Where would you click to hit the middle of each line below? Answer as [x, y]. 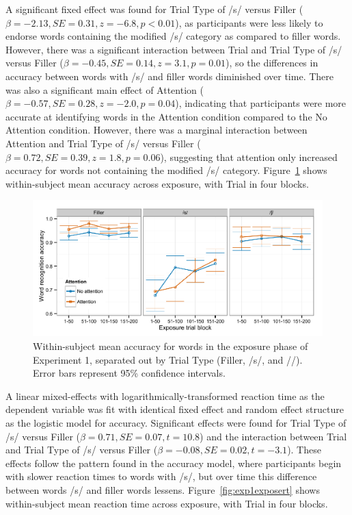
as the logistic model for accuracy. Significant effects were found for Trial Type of [176, 422]
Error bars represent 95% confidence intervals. [129, 373]
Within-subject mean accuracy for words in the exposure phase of [171, 346]
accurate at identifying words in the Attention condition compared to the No [166, 116]
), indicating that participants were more [261, 103]
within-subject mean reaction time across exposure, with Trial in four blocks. [167, 503]
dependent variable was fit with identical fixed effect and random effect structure [175, 409]
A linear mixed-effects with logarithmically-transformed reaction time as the [165, 395]
